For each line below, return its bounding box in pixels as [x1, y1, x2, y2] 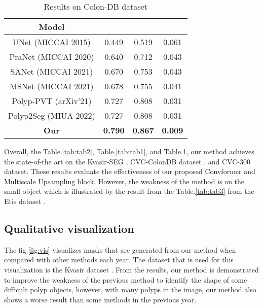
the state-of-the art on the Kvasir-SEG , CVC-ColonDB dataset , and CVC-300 [4, 156, 250, 166]
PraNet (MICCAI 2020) [9, 51, 94, 62]
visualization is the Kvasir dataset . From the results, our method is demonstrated [4, 264, 259, 275]
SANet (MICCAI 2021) [10, 65, 93, 77]
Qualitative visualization [4, 220, 134, 236]
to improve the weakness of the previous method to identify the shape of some [4, 274, 247, 285]
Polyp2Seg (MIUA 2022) [8, 110, 95, 121]
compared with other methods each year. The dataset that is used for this [4, 254, 234, 265]
